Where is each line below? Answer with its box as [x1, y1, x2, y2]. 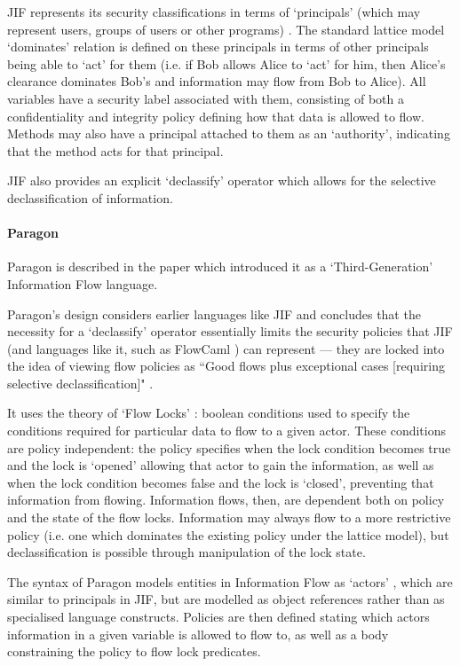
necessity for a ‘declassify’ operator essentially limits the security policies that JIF [7, 322, 453, 341]
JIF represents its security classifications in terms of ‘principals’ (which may [7, 3, 421, 20]
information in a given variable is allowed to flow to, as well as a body [7, 624, 389, 643]
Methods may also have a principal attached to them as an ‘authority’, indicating [7, 124, 450, 143]
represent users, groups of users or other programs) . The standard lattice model [7, 20, 445, 38]
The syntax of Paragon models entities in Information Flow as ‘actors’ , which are [7, 572, 453, 591]
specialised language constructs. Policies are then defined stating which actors [7, 607, 430, 626]
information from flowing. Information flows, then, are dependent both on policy [7, 490, 445, 509]
